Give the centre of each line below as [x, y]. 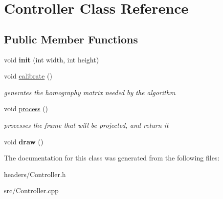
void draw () [24, 141]
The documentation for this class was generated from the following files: [112, 158]
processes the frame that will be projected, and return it [86, 125]
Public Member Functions [71, 39]
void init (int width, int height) [52, 59]
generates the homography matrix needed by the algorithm [90, 92]
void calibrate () [28, 76]
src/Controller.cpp [31, 190]
